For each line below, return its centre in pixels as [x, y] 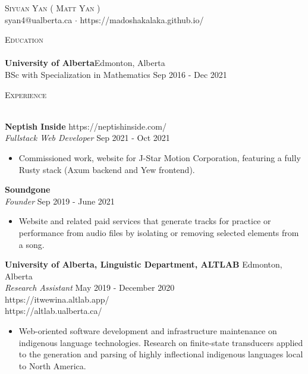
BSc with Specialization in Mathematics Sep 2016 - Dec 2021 [116, 74]
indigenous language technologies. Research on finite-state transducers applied [161, 342]
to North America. [52, 365]
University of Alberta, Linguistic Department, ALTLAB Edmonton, [144, 264]
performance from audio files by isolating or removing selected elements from [159, 232]
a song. [32, 244]
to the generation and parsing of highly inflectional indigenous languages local [161, 354]
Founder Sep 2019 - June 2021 [60, 201]
